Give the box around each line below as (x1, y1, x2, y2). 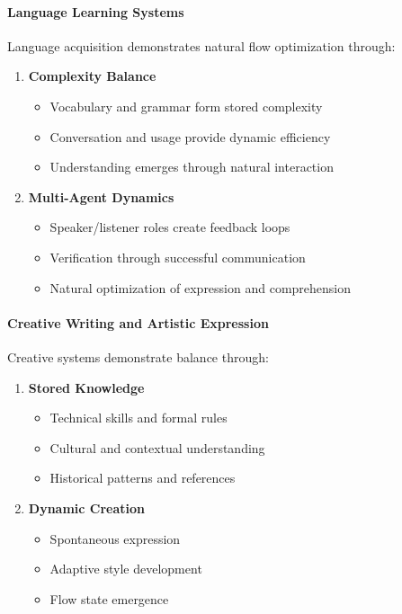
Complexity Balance (28, 67, 156, 85)
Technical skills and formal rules (49, 408, 228, 427)
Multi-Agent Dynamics (28, 187, 174, 206)
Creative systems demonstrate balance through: (7, 347, 269, 366)
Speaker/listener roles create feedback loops (49, 218, 290, 236)
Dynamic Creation (28, 498, 146, 517)
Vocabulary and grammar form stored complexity (49, 96, 323, 115)
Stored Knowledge (28, 378, 145, 396)
